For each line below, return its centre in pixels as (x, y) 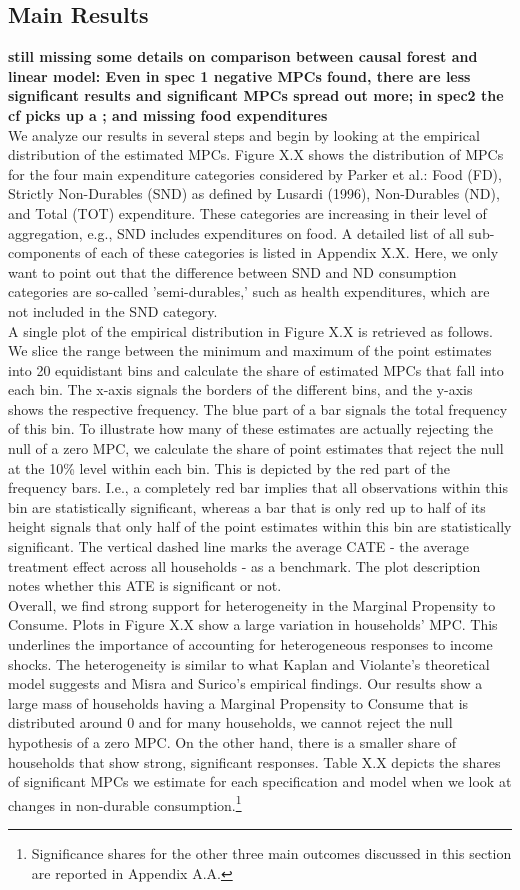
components (44, 252)
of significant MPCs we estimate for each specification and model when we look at (260, 781)
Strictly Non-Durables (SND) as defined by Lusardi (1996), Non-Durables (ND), (254, 193)
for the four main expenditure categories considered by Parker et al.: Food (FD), (255, 173)
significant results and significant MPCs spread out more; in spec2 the (256, 95)
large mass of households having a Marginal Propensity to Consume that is (238, 702)
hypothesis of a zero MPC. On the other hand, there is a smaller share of (232, 741)
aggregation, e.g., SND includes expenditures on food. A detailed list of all (236, 232)
